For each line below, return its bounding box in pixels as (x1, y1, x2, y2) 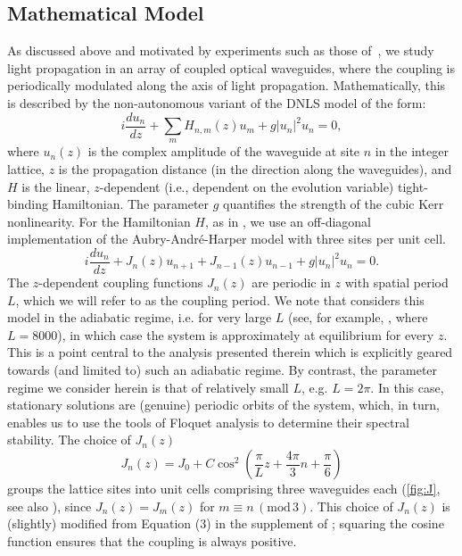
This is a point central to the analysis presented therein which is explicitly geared (7, 343, 453, 361)
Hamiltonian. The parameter (52, 195, 210, 213)
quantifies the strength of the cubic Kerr (223, 195, 444, 213)
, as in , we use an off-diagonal (204, 212, 371, 230)
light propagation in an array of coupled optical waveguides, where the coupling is (7, 58, 456, 77)
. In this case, (370, 378, 444, 396)
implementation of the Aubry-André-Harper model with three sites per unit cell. (7, 229, 446, 248)
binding (7, 195, 48, 213)
